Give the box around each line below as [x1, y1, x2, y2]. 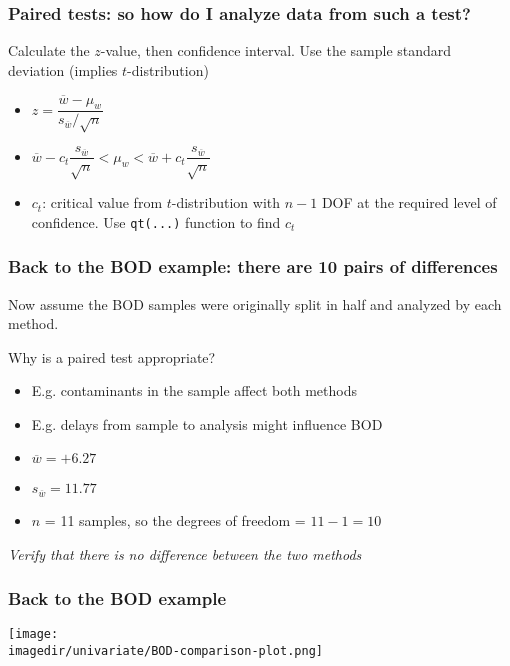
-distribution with [171, 192, 281, 213]
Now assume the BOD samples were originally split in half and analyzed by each [8, 293, 502, 314]
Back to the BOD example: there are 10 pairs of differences [8, 254, 498, 279]
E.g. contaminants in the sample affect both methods [31, 380, 357, 401]
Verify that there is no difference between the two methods [8, 543, 362, 564]
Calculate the [8, 40, 90, 61]
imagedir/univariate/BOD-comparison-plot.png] [8, 644, 323, 658]
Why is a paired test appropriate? [8, 346, 216, 367]
